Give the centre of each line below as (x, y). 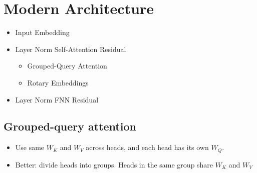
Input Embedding (42, 32)
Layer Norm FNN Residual (57, 99)
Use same (30, 147)
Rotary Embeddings (58, 82)
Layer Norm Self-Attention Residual (71, 49)
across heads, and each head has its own (147, 147)
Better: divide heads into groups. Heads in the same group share (114, 164)
